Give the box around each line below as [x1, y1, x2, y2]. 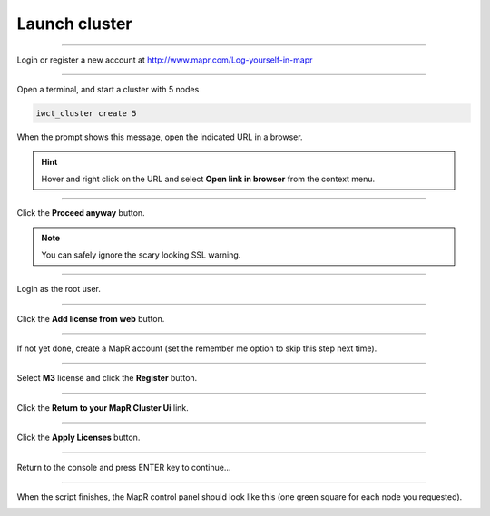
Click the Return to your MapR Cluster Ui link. [16, 402, 190, 413]
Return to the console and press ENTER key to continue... [16, 462, 231, 472]
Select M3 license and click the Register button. [16, 373, 198, 384]
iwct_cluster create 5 [35, 108, 137, 118]
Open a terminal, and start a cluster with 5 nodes [16, 83, 200, 94]
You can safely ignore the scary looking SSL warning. [41, 249, 241, 260]
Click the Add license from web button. [16, 313, 165, 324]
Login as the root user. [16, 284, 102, 295]
